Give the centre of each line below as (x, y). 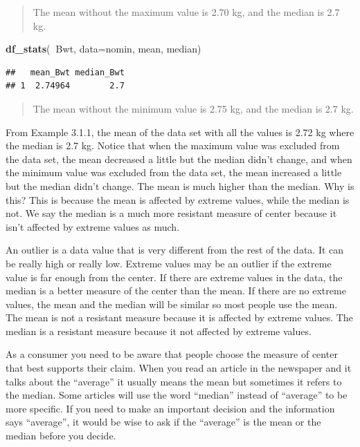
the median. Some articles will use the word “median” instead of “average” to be (177, 395)
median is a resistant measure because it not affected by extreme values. (159, 331)
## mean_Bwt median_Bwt (65, 72)
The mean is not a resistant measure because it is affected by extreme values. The (179, 317)
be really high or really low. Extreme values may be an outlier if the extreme (169, 263)
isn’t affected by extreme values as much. (93, 226)
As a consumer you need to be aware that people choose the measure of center (172, 354)
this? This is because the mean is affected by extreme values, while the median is (178, 199)
